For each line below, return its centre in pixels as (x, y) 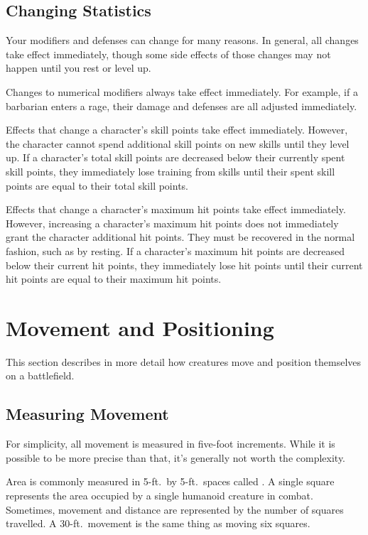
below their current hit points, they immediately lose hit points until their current (184, 265)
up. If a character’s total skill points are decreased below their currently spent (175, 157)
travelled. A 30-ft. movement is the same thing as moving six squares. (158, 523)
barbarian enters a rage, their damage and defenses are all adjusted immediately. (182, 106)
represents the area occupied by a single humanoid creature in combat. (159, 495)
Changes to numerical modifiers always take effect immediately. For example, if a (182, 91)
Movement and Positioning (140, 327)
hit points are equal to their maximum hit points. (114, 279)
